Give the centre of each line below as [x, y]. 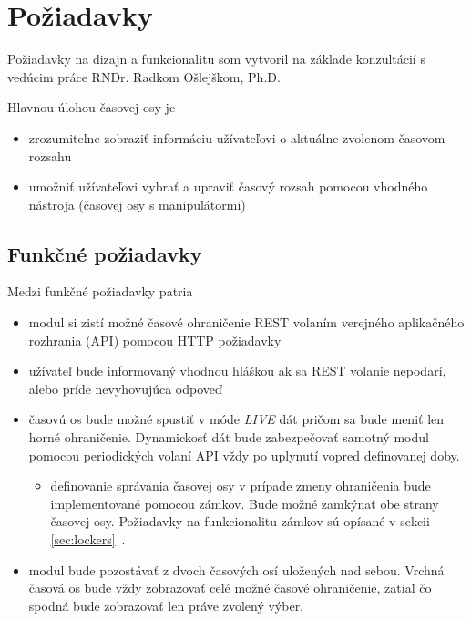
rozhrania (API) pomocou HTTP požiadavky [155, 340]
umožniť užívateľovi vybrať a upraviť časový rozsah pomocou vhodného [228, 186]
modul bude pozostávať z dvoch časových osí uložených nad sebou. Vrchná [236, 569]
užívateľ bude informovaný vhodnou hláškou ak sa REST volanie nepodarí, [237, 371]
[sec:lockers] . [88, 539]
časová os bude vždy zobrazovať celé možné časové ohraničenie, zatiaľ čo [230, 588]
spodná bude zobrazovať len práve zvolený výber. [166, 605]
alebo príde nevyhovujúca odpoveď [125, 388]
